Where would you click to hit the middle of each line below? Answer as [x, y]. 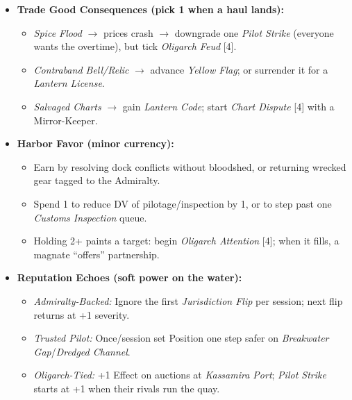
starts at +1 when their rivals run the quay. [127, 388]
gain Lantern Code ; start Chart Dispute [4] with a [228, 106]
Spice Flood [58, 32]
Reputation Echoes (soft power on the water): [129, 277]
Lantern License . [69, 83]
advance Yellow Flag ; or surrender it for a [239, 69]
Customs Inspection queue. [90, 217]
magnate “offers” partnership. [97, 254]
